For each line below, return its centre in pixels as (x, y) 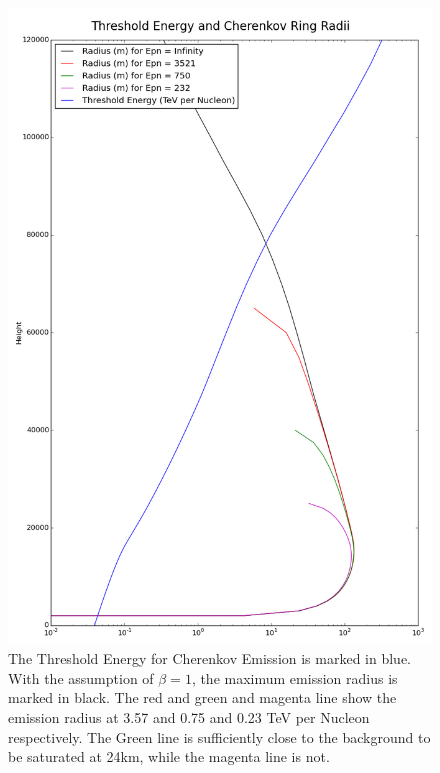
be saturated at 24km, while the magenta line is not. (169, 756)
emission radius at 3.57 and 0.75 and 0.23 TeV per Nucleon (189, 716)
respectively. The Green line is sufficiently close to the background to (219, 736)
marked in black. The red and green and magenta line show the (202, 697)
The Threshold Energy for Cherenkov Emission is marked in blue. (210, 658)
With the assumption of (81, 677)
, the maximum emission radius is (294, 677)
